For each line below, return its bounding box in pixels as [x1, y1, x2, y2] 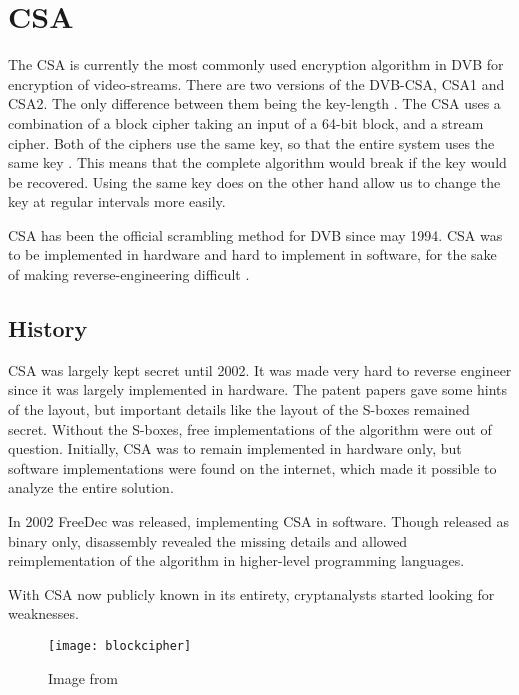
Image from [48, 667, 119, 688]
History [8, 313, 88, 344]
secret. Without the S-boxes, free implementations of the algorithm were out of [8, 418, 492, 439]
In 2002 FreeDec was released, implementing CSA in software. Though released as [8, 511, 509, 532]
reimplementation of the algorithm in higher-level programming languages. [8, 550, 465, 571]
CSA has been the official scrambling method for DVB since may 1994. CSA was [8, 224, 503, 245]
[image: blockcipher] [48, 638, 192, 653]
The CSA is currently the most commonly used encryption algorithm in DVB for [8, 54, 504, 75]
